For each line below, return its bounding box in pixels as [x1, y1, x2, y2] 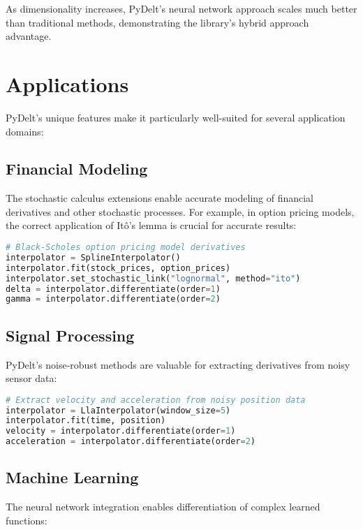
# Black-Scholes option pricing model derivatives [6, 242, 246, 253]
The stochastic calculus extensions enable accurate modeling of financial [6, 191, 314, 205]
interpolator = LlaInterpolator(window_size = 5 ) [6, 405, 231, 415]
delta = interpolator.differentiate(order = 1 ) [6, 284, 221, 294]
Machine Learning [6, 466, 139, 488]
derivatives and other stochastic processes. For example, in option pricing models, [6, 204, 355, 219]
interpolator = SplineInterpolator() [6, 252, 181, 263]
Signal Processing [6, 324, 135, 346]
